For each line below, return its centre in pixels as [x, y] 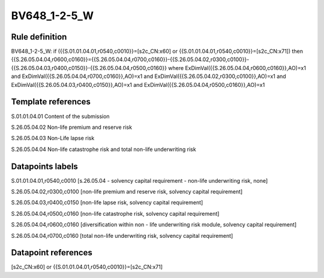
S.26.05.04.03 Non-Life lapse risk [53, 138]
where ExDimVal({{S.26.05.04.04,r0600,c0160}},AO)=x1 [237, 68]
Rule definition [39, 37]
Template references [51, 102]
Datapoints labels [44, 166]
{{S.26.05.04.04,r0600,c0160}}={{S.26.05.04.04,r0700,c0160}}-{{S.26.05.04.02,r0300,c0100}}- [130, 59]
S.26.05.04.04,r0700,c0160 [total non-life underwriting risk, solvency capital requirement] [122, 235]
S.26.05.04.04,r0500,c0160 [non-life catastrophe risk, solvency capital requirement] [115, 213]
